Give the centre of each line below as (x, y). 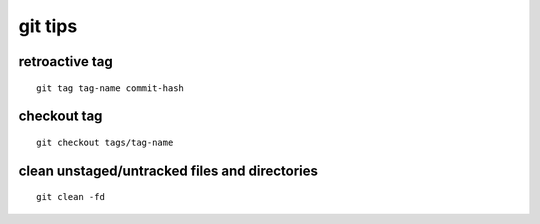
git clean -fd (70, 197)
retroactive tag (66, 61)
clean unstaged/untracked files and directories (168, 170)
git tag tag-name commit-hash (110, 88)
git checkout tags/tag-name (105, 142)
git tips (48, 26)
